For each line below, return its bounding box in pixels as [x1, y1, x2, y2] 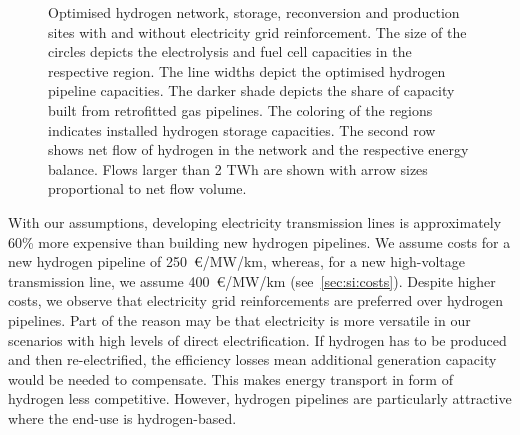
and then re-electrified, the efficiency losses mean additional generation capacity [8, 349, 497, 370]
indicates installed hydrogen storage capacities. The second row [48, 119, 436, 140]
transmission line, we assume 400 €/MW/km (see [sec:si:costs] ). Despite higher [8, 270, 496, 291]
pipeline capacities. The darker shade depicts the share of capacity [48, 80, 455, 101]
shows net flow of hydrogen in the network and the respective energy [48, 139, 469, 160]
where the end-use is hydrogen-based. [8, 407, 237, 428]
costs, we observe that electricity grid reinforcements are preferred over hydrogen [8, 290, 503, 311]
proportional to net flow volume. [48, 178, 247, 199]
